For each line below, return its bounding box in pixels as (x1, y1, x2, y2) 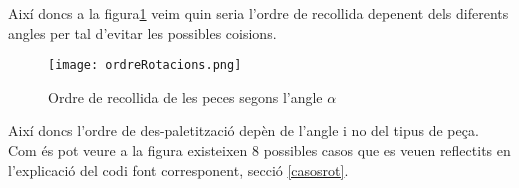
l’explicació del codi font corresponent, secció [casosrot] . (8, 159, 349, 180)
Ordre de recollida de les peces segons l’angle (48, 86, 323, 107)
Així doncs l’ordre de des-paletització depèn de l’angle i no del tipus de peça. (8, 120, 479, 141)
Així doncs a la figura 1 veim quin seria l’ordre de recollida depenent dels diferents (8, 3, 509, 23)
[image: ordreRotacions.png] (48, 58, 242, 73)
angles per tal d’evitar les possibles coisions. (8, 22, 277, 43)
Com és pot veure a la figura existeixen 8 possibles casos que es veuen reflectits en (8, 140, 511, 161)
